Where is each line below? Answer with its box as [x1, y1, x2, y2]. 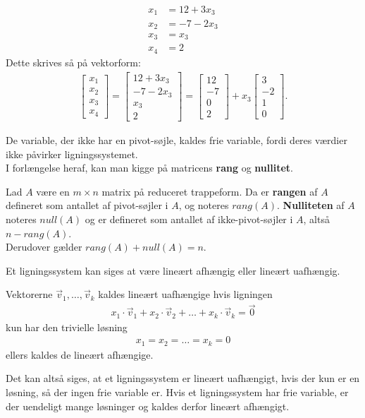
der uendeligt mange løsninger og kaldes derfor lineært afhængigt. [6, 398, 290, 413]
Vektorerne [6, 287, 53, 301]
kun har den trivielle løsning [6, 319, 128, 334]
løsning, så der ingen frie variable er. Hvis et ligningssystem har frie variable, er [6, 384, 349, 399]
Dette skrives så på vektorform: [6, 54, 141, 69]
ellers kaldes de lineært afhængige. [6, 347, 154, 362]
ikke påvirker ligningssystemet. [6, 146, 138, 161]
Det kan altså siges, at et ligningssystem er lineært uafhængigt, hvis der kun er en [6, 371, 360, 386]
